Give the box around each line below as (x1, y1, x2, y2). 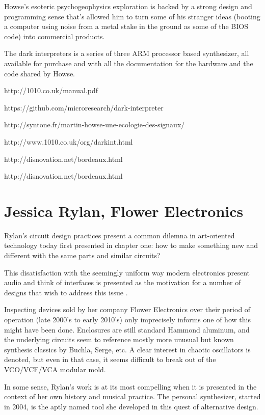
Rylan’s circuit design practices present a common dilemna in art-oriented (4, 230, 235, 240)
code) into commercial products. (4, 31, 105, 41)
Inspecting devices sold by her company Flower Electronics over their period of (4, 304, 251, 315)
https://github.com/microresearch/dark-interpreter (4, 102, 164, 113)
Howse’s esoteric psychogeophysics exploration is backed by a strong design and (4, 1, 252, 11)
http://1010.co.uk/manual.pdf (4, 85, 98, 96)
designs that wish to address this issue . (4, 287, 128, 297)
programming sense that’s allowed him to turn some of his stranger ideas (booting (4, 11, 260, 21)
